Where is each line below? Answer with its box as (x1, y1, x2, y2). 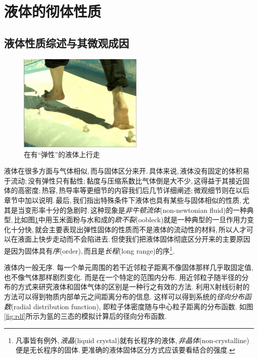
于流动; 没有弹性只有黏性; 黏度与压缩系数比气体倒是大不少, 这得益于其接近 (4, 175, 243, 185)
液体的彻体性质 (4, 1, 102, 21)
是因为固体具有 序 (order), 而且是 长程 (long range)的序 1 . (4, 244, 175, 256)
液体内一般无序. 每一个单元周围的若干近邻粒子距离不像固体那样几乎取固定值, (4, 262, 254, 272)
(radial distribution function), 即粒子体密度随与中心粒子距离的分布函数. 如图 (11, 301, 254, 311)
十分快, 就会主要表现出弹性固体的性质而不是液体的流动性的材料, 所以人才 (10, 224, 247, 234)
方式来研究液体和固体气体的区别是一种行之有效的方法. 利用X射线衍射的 (17, 281, 250, 292)
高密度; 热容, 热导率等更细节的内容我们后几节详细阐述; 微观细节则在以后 (17, 185, 250, 195)
